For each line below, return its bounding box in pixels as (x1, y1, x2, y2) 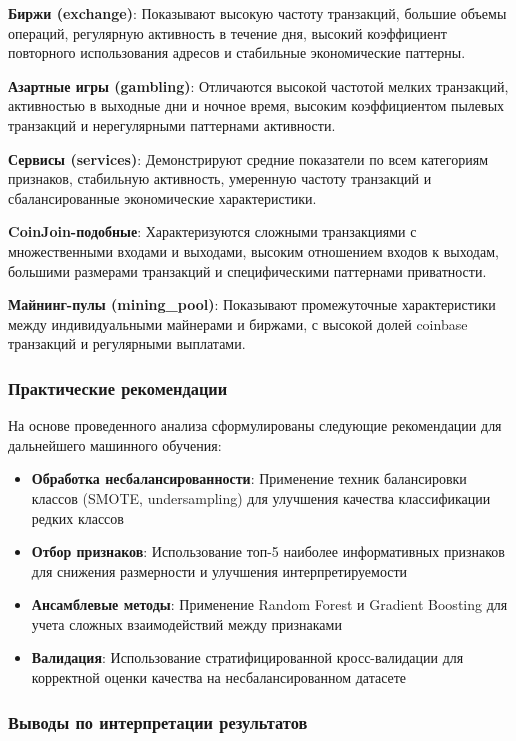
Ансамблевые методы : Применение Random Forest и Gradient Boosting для (31, 594, 508, 615)
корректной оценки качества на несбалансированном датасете (31, 667, 407, 688)
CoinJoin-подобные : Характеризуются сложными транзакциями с (8, 221, 417, 242)
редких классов (31, 507, 124, 528)
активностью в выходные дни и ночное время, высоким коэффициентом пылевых (8, 95, 505, 116)
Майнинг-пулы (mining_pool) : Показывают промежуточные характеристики (8, 294, 496, 315)
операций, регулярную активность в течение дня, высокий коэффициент (8, 22, 447, 43)
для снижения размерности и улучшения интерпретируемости (31, 560, 408, 581)
